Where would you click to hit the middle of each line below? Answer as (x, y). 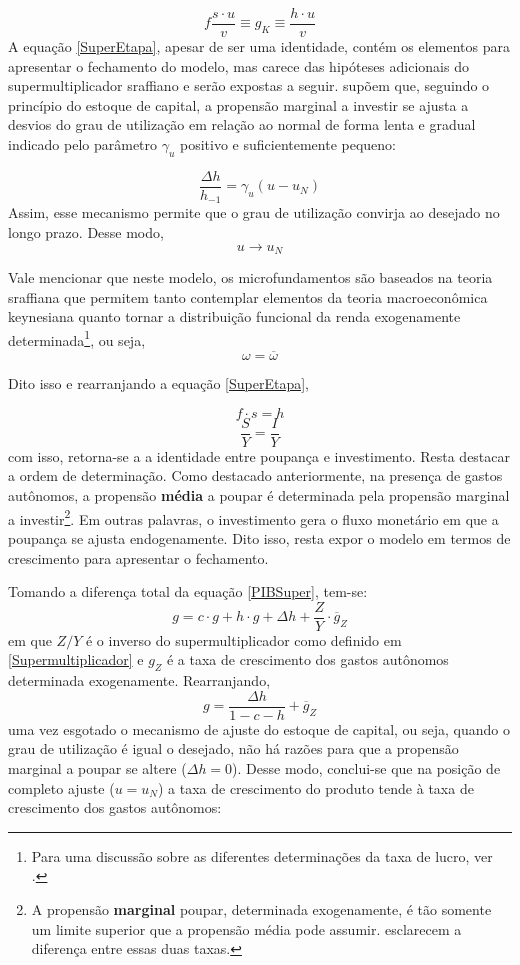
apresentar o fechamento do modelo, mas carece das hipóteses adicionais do (238, 65)
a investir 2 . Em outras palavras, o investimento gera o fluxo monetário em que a (253, 517)
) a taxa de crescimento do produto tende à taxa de (315, 787)
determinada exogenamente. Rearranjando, (139, 680)
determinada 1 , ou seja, (77, 338)
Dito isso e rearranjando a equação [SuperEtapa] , (158, 383)
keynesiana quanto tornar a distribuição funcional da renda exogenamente (234, 316)
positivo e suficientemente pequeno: (288, 144)
